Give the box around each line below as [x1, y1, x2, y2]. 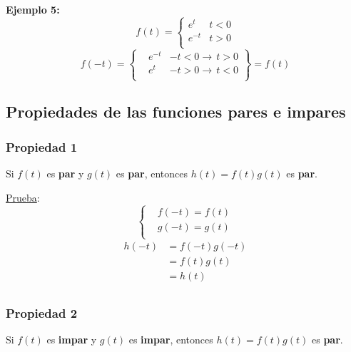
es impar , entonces [128, 332, 213, 347]
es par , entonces [116, 166, 188, 181]
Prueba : [6, 190, 40, 205]
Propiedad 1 [6, 138, 78, 155]
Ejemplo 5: [6, 2, 60, 16]
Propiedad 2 [6, 304, 78, 321]
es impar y [46, 332, 97, 347]
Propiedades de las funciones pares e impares [6, 100, 346, 123]
